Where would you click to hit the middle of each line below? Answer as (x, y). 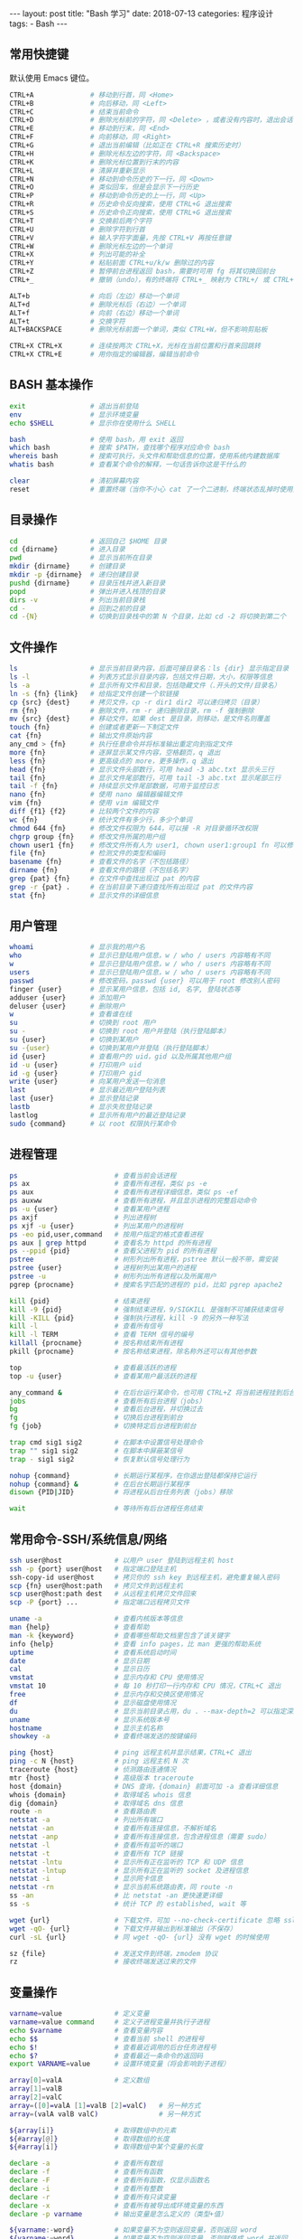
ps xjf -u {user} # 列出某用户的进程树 (96, 1226)
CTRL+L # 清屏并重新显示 (78, 170)
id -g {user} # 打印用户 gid (75, 1073)
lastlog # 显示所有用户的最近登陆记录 (98, 1115)
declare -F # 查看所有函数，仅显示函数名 (110, 2180)
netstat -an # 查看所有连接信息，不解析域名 (113, 1829)
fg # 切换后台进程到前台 (96, 1418)
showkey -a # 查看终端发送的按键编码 (103, 1736)
